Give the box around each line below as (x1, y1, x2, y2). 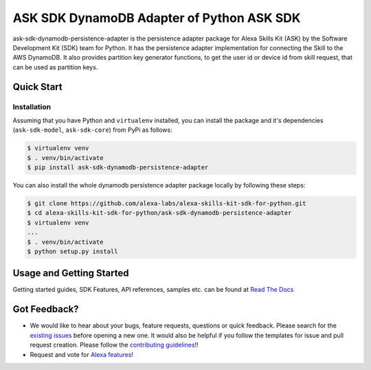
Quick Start (12, 81, 63, 93)
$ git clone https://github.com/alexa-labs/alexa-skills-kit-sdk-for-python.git (27, 200, 306, 207)
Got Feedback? (12, 303, 79, 315)
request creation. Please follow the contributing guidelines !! (30, 340, 199, 349)
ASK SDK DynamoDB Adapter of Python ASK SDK (12, 10, 301, 25)
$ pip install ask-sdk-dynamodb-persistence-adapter (27, 163, 209, 172)
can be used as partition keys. (12, 62, 98, 71)
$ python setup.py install (27, 247, 118, 255)
